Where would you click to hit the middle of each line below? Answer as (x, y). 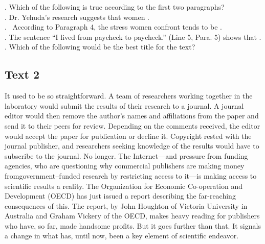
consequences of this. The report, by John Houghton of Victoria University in (126, 205)
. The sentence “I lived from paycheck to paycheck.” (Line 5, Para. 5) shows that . (133, 36)
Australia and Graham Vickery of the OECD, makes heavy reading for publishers (132, 216)
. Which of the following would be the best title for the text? (100, 47)
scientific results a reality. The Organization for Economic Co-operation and (124, 186)
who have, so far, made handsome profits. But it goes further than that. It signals (133, 225)
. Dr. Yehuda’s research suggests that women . (77, 17)
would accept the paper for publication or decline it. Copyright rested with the (128, 136)
